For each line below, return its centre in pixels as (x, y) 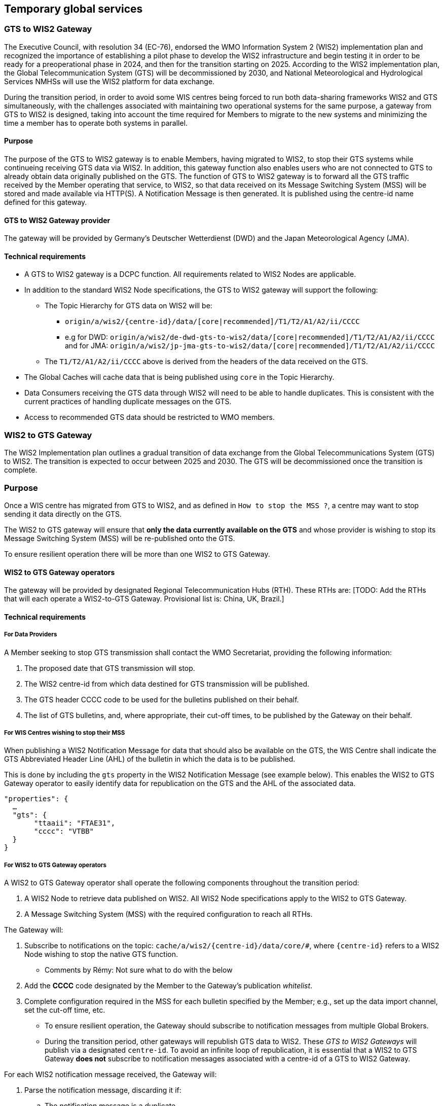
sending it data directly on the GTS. (63, 514)
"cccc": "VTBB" (64, 831)
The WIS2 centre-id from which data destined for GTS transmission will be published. (167, 684)
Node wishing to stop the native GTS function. (101, 954)
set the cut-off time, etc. (65, 1010)
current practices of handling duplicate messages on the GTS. (128, 402)
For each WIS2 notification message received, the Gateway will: (110, 1075)
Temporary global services (73, 9)
